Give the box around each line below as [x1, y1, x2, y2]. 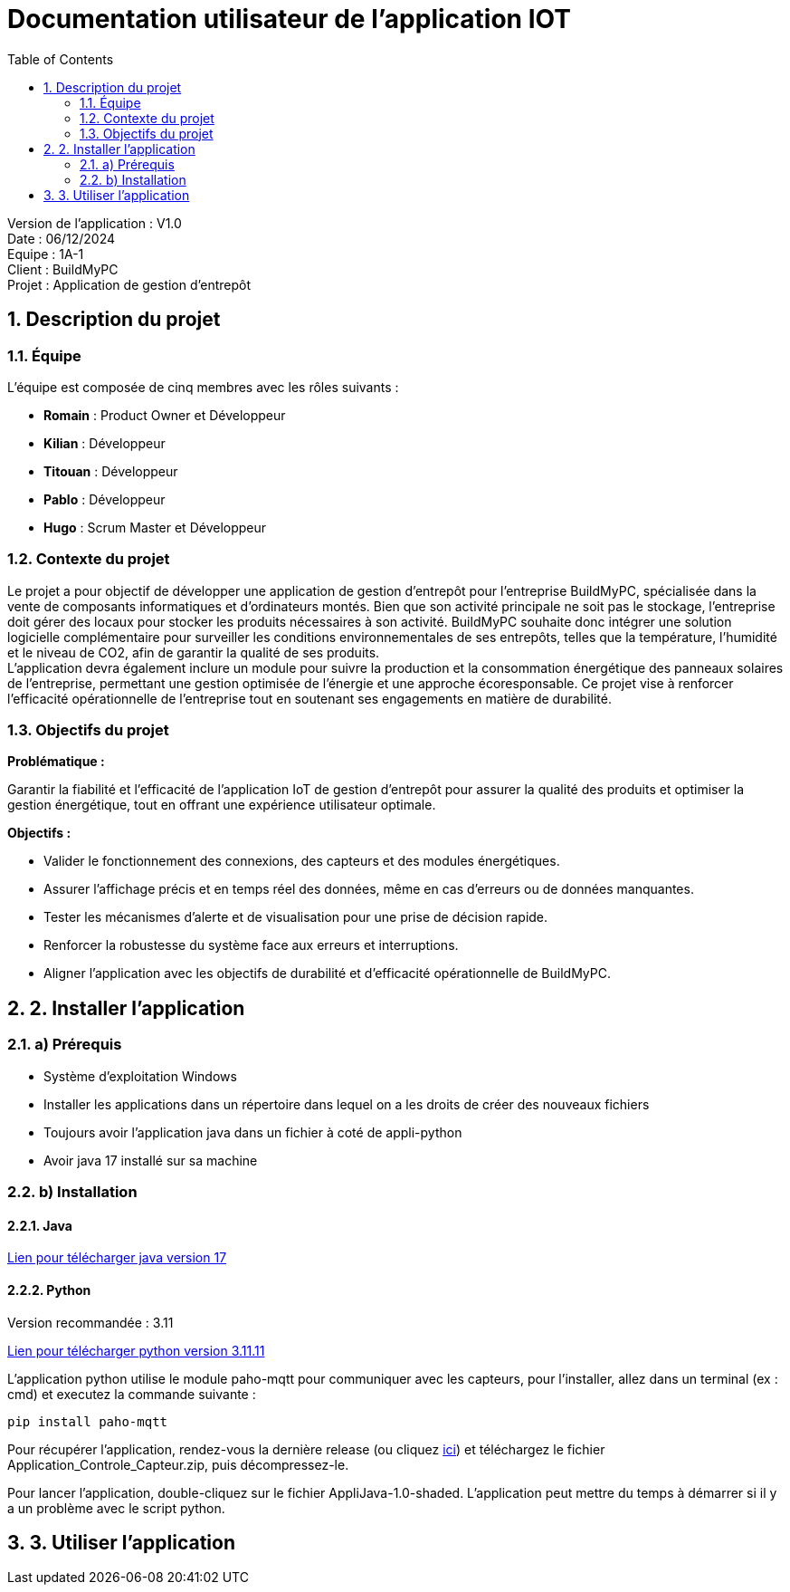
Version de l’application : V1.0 [7, 215, 182, 231]
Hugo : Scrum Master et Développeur [43, 519, 267, 535]
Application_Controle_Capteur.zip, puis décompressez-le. [7, 1456, 349, 1472]
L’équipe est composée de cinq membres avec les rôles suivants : [7, 379, 399, 395]
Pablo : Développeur [43, 491, 166, 507]
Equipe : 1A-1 [7, 245, 84, 262]
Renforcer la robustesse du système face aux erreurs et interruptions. [43, 937, 459, 954]
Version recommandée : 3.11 [7, 1314, 174, 1330]
